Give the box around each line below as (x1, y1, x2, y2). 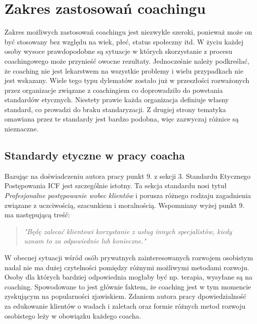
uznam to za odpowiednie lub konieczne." (24, 236, 146, 246)
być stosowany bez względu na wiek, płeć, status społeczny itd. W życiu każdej (4, 36, 244, 46)
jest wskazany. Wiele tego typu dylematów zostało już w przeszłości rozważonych (4, 75, 250, 85)
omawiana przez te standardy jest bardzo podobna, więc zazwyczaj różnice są (4, 114, 239, 124)
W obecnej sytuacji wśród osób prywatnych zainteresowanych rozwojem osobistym (4, 252, 253, 263)
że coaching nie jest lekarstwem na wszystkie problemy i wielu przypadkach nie (4, 65, 244, 76)
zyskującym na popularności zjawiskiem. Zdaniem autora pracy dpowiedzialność (4, 291, 247, 301)
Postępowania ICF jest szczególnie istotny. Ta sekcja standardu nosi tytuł (4, 180, 227, 191)
